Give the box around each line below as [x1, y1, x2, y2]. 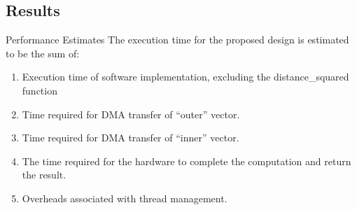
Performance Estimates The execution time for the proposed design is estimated [6, 32, 349, 47]
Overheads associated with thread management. [22, 190, 227, 205]
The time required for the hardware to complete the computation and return [22, 153, 351, 168]
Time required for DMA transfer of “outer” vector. [22, 106, 240, 121]
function [22, 83, 57, 97]
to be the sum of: [6, 45, 80, 60]
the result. [22, 167, 66, 182]
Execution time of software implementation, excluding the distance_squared [22, 69, 349, 84]
